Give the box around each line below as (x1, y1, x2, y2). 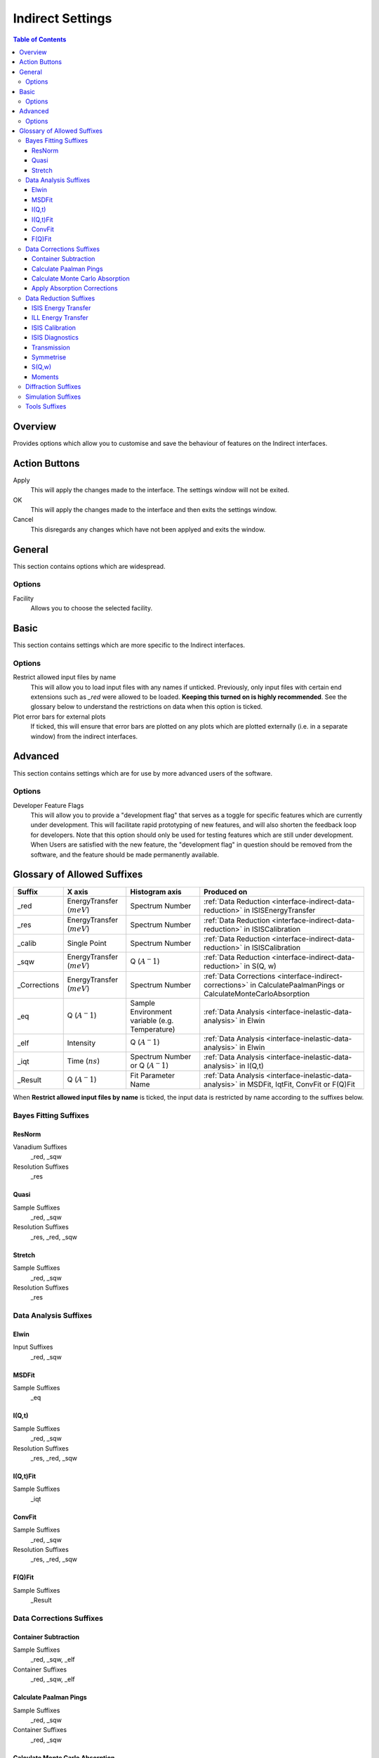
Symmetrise (32, 353, 67, 361)
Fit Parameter (130, 1071, 175, 1081)
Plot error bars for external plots (13, 712, 106, 721)
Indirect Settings (13, 11, 112, 26)
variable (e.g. (130, 1015, 174, 1025)
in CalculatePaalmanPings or (250, 980, 345, 989)
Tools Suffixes (25, 402, 67, 411)
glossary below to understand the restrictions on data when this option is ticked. (30, 702, 263, 711)
